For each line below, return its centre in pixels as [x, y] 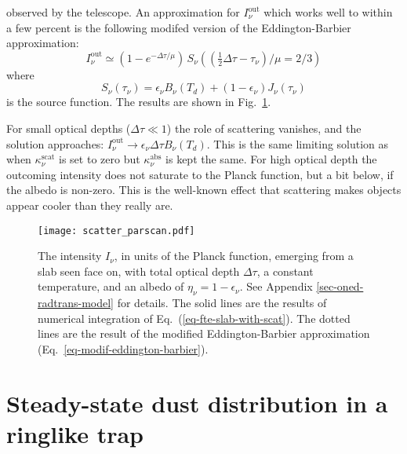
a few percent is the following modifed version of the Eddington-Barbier [179, 27]
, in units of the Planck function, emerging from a [234, 256]
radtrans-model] [76, 303]
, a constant [285, 271]
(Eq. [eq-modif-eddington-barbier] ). [123, 348]
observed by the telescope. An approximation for [123, 12]
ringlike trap [75, 433]
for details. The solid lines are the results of [222, 303]
